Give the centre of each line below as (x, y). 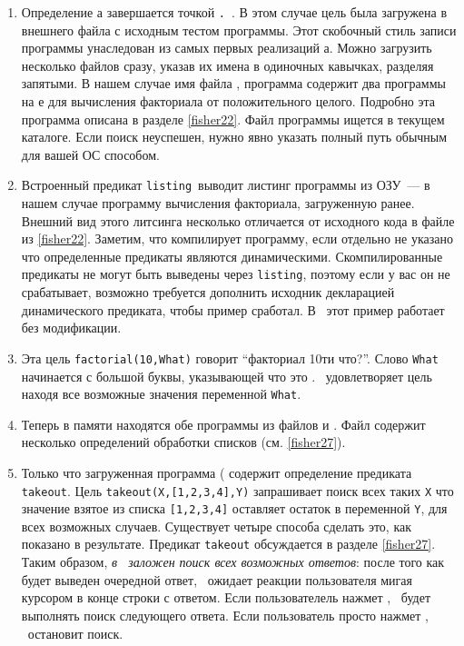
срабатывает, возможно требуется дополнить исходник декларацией (208, 292)
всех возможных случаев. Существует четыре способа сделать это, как (217, 526)
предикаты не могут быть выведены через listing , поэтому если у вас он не (236, 274)
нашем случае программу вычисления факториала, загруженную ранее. (218, 203)
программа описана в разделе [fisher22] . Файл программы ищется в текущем (233, 119)
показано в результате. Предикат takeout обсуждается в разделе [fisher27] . (228, 544)
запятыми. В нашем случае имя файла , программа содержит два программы (233, 83)
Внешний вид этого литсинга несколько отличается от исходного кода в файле (238, 220)
